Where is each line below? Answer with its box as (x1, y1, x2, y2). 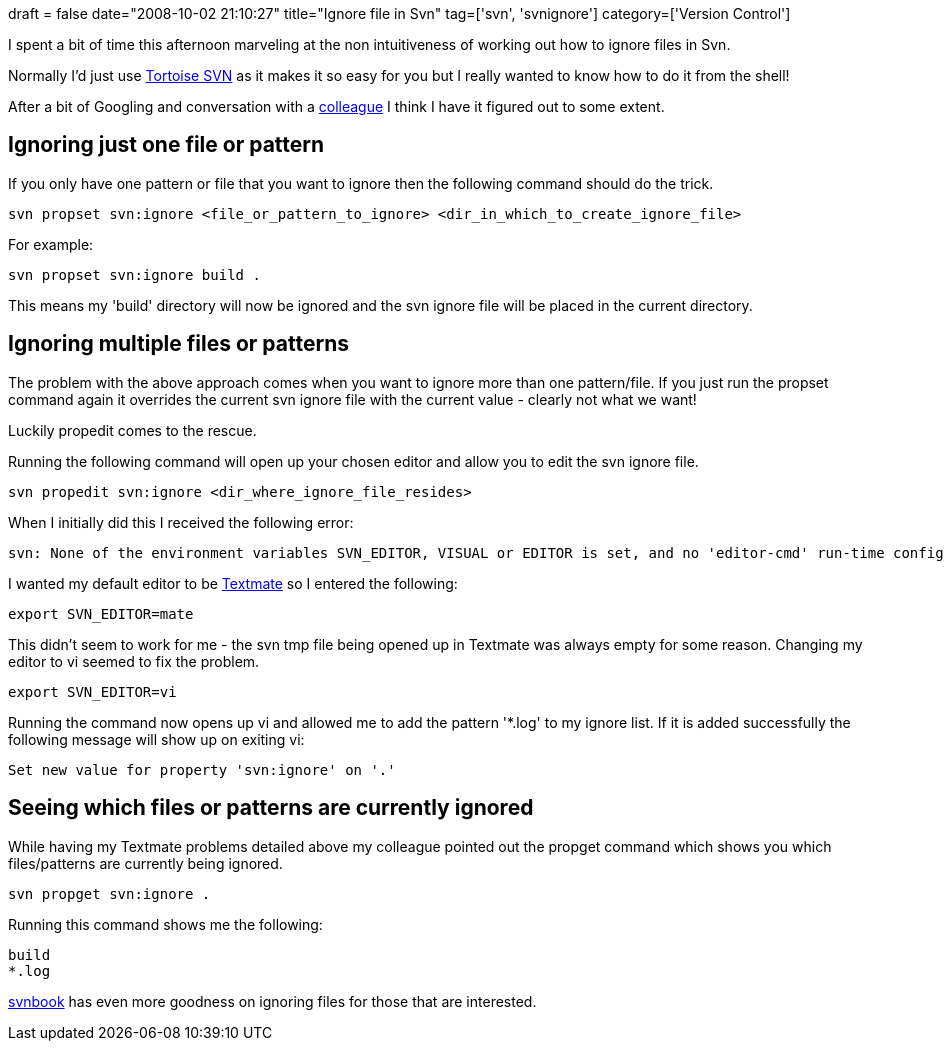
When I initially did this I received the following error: (8, 513, 354, 531)
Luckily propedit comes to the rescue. (8, 421, 257, 439)
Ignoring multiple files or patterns (8, 331, 349, 357)
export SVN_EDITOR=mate (8, 605, 194, 622)
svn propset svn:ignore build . (8, 266, 261, 283)
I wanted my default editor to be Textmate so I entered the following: (8, 574, 458, 592)
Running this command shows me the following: (8, 915, 323, 933)
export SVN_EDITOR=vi (8, 683, 177, 700)
